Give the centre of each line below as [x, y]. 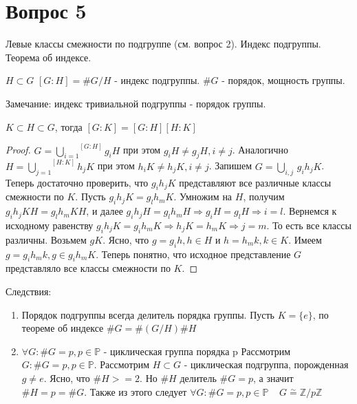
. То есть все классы [309, 225]
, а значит [273, 378]
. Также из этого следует [136, 391]
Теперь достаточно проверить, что [77, 182]
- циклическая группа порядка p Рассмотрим [197, 351]
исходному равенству [50, 225]
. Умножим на [203, 196]
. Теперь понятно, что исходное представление [193, 254]
